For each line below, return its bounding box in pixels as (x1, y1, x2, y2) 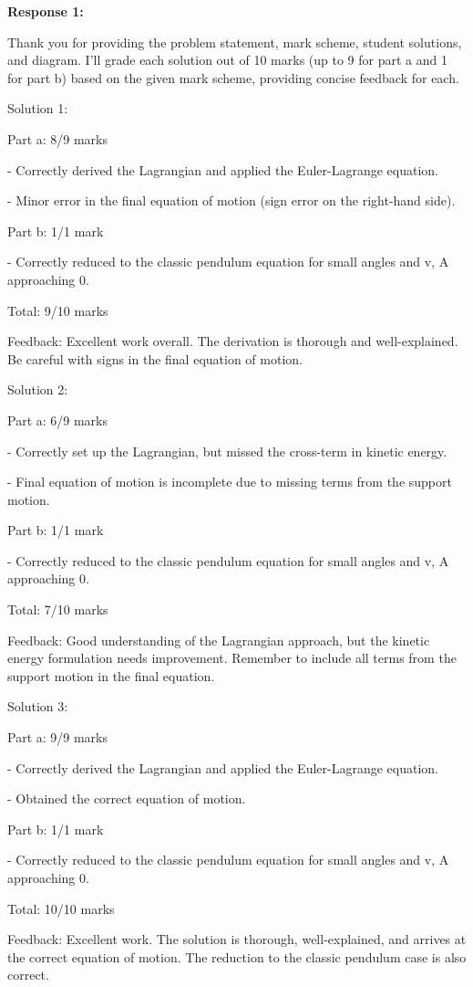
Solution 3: (7, 697, 68, 716)
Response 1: (7, 2, 84, 20)
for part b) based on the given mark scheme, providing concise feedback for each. (7, 68, 459, 87)
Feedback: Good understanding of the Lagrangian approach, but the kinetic (7, 630, 430, 649)
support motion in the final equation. (7, 666, 215, 685)
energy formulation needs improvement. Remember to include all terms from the (7, 648, 457, 667)
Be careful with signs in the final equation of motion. (7, 349, 303, 368)
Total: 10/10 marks (7, 898, 115, 918)
